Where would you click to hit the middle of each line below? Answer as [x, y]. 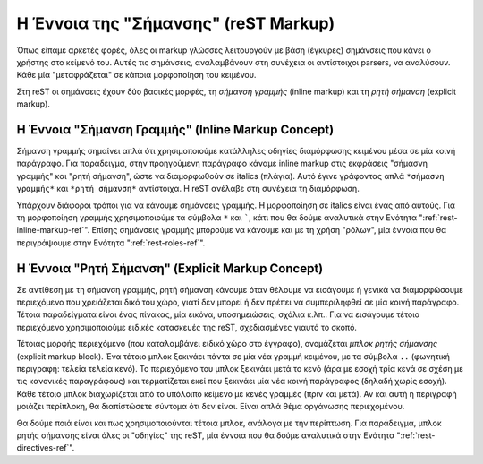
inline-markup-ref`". [53, 230]
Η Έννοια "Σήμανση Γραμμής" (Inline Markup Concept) [175, 129]
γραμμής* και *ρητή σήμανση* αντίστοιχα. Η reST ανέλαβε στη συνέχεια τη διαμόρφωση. [188, 189]
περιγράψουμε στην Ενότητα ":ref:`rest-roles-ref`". [111, 243]
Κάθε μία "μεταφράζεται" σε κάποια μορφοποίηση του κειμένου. [136, 75]
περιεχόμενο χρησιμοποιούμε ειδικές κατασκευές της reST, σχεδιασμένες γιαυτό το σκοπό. [187, 327]
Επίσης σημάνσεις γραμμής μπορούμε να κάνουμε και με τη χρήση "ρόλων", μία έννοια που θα [269, 230]
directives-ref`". [46, 448]
